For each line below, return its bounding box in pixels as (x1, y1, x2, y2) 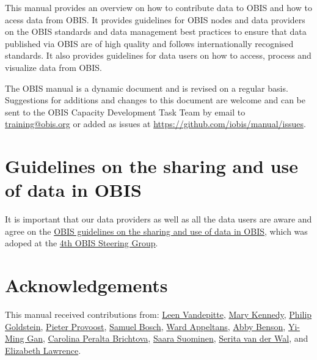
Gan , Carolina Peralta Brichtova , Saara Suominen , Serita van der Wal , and (27, 332, 308, 345)
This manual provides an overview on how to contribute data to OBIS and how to (5, 1, 312, 13)
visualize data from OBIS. (5, 61, 102, 73)
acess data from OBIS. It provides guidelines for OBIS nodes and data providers (5, 13, 305, 26)
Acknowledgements (5, 273, 168, 298)
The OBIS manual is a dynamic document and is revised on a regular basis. (5, 81, 288, 94)
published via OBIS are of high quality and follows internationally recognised (5, 37, 294, 50)
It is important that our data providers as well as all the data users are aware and (5, 213, 312, 226)
